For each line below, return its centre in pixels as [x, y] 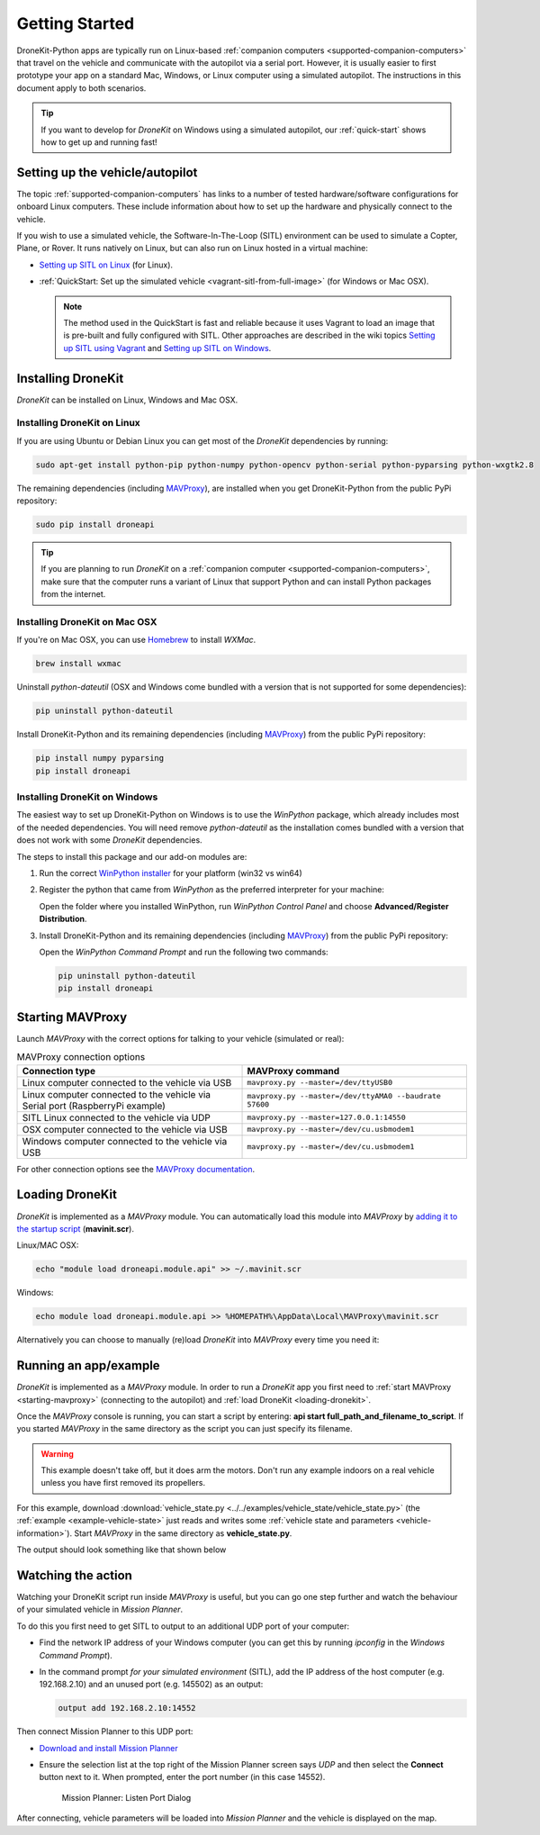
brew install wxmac [78, 664]
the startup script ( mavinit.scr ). [76, 1228]
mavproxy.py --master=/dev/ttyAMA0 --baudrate [344, 1095]
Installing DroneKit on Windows [87, 797]
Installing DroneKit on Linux [79, 423]
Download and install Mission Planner [109, 1748]
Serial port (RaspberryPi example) [94, 1106]
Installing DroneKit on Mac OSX [87, 622]
